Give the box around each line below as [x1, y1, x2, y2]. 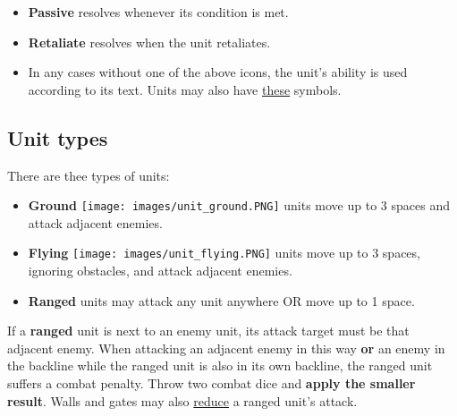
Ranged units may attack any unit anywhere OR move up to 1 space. [28, 291, 415, 310]
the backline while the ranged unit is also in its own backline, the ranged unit [7, 356, 433, 375]
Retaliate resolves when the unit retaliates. [28, 32, 271, 51]
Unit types [7, 123, 108, 151]
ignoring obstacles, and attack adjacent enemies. [28, 261, 292, 280]
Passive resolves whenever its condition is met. [28, 3, 289, 21]
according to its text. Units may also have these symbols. [28, 80, 342, 98]
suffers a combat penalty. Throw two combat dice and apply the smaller [7, 374, 416, 393]
